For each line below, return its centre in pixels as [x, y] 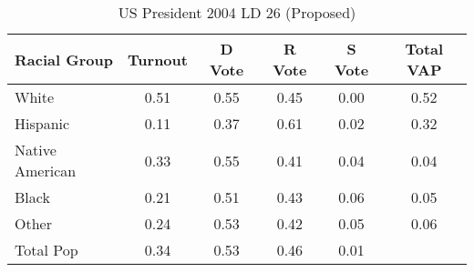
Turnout [158, 59]
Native [36, 150]
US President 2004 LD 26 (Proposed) [237, 12]
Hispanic [42, 123]
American [46, 171]
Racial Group [64, 59]
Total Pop [46, 250]
